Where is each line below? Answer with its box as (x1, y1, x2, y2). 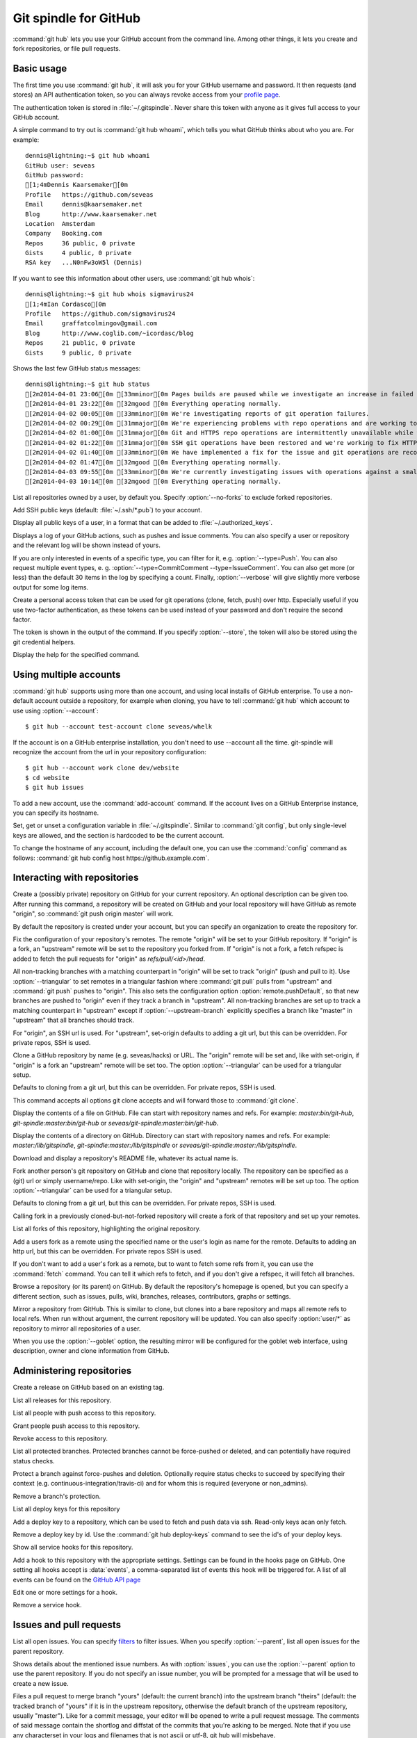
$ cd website (25, 774, 69, 781)
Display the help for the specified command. (13, 651, 140, 659)
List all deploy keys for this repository (13, 1505, 120, 1513)
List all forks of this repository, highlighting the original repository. (13, 1224, 202, 1233)
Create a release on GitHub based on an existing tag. (13, 1383, 165, 1392)
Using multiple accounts (13, 668, 121, 681)
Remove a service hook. (13, 1601, 83, 1609)
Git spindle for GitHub (13, 10, 141, 26)
